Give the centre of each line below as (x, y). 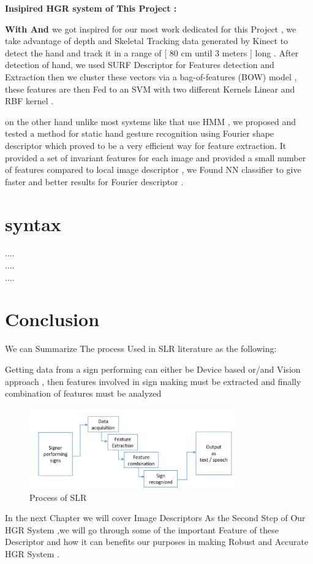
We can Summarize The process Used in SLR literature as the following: (141, 349)
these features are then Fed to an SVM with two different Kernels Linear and (150, 89)
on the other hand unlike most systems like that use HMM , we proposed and (150, 121)
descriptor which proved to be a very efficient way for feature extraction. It (146, 145)
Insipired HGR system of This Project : (91, 8)
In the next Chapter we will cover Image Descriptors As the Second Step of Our (155, 518)
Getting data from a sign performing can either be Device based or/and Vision (153, 369)
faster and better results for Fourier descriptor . (94, 181)
